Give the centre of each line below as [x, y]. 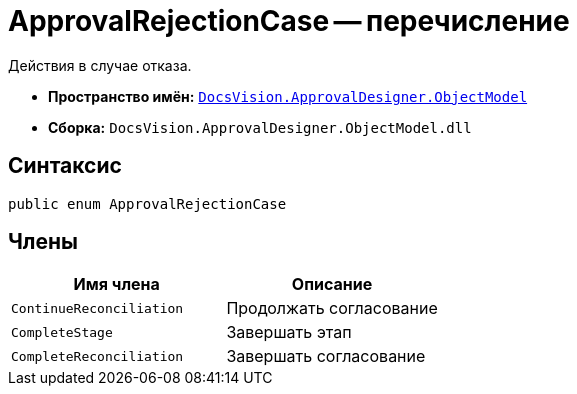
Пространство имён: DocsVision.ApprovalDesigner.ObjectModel [288, 96]
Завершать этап [289, 332]
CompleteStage [62, 332]
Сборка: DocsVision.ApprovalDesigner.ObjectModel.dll [260, 127]
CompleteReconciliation [97, 356]
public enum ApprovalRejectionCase [147, 203]
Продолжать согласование [332, 308]
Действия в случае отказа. [100, 65]
